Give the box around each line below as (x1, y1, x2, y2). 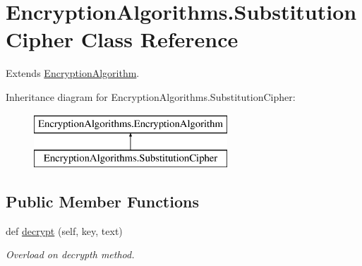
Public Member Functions (6, 191, 199, 212)
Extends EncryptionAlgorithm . (6, 66, 140, 80)
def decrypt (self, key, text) (6, 223, 123, 238)
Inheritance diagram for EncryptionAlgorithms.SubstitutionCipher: (6, 89, 296, 104)
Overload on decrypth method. (6, 247, 135, 262)
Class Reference (80, 25, 239, 54)
